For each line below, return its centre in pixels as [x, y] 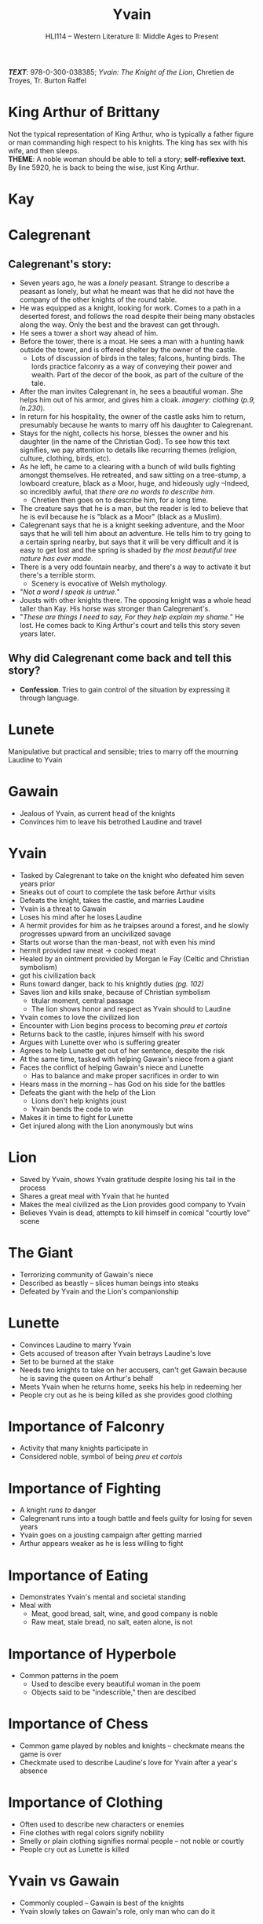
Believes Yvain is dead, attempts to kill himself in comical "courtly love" [135, 1213]
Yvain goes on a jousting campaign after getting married [111, 1535]
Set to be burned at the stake [66, 1361]
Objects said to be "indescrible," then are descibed [113, 1692]
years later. [38, 633]
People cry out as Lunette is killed [74, 1849]
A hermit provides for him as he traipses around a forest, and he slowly [134, 925]
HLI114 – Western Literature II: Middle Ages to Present [132, 36]
